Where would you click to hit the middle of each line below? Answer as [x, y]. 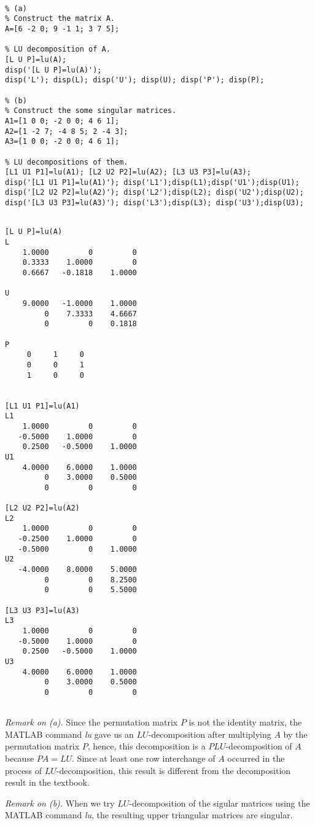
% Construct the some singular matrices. [91, 111]
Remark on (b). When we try [60, 803]
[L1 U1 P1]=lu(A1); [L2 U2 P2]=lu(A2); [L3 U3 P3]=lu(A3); [128, 172]
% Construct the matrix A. [60, 19]
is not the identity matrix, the [245, 722]
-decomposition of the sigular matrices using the [220, 803]
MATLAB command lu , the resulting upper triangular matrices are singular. [149, 815]
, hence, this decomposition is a [146, 746]
